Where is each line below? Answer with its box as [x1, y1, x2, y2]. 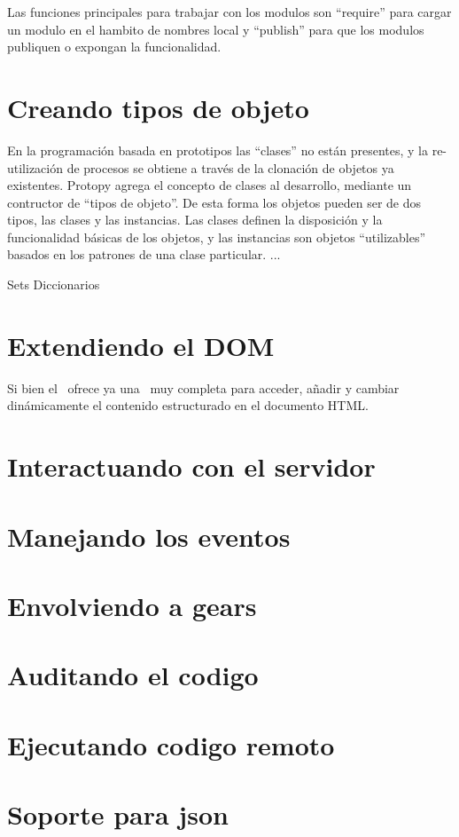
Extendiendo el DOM [7, 327, 275, 363]
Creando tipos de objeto [7, 89, 309, 125]
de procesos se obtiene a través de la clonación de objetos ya [66, 158, 394, 177]
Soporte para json [7, 796, 229, 833]
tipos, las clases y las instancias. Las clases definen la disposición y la [7, 210, 383, 229]
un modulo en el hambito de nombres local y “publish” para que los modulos [7, 20, 424, 38]
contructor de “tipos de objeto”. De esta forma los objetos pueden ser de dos [7, 193, 422, 211]
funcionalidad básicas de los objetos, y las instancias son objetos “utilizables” [7, 227, 426, 246]
